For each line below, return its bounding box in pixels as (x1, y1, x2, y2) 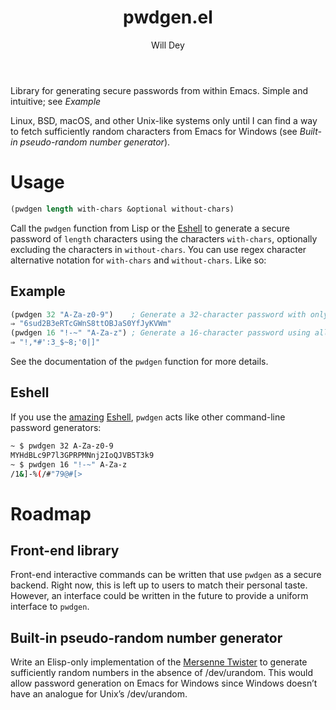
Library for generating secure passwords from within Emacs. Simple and (10, 84, 309, 96)
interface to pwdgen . (10, 601, 90, 613)
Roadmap (10, 502, 92, 525)
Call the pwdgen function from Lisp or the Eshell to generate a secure (10, 222, 290, 234)
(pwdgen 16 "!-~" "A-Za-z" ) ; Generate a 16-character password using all (10, 328, 329, 338)
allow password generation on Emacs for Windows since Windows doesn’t (10, 677, 318, 690)
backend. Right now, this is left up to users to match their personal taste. (10, 579, 308, 591)
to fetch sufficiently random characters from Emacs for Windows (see (10, 125, 298, 137)
